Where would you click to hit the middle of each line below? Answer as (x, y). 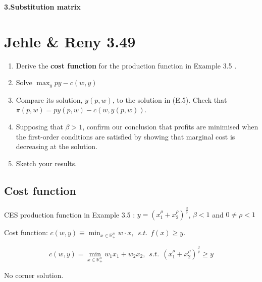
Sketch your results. (46, 163)
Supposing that (39, 126)
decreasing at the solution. (57, 146)
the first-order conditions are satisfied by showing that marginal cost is (125, 136)
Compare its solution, (49, 99)
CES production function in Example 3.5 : (70, 214)
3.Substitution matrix (42, 7)
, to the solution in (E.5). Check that (170, 99)
